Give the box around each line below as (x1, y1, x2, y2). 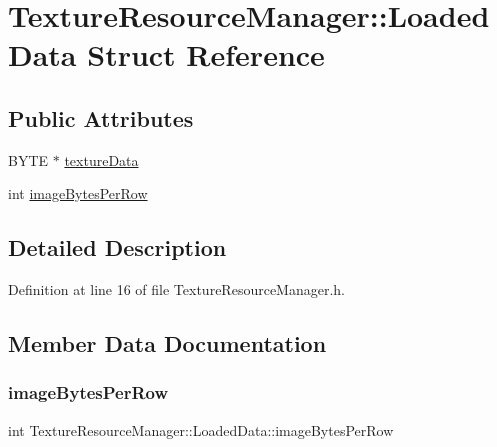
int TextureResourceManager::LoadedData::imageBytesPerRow (8, 419, 394, 440)
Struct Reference (87, 34, 325, 75)
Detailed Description (8, 232, 227, 263)
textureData (64, 149, 139, 170)
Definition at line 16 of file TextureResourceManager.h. (8, 279, 345, 300)
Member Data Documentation (8, 328, 327, 359)
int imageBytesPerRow (8, 183, 148, 204)
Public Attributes (8, 102, 194, 133)
